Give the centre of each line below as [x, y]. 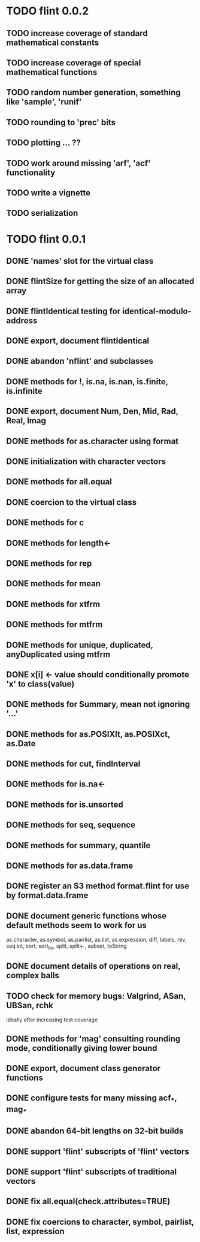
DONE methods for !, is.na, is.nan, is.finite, [87, 382]
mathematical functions [52, 72]
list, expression [35, 1231]
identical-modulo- [157, 311]
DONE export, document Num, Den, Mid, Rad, [92, 412]
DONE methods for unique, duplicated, [80, 645]
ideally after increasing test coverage [52, 1020]
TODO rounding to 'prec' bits [61, 122]
